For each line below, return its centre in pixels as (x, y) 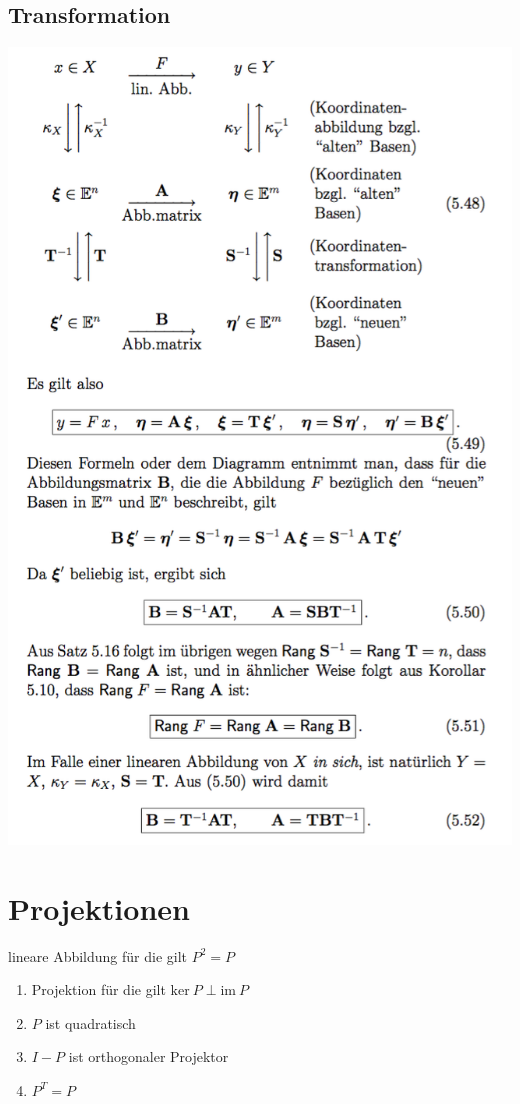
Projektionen (99, 907)
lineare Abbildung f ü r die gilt (98, 955)
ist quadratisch (90, 1022)
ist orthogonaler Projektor (148, 1056)
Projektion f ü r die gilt (98, 989)
